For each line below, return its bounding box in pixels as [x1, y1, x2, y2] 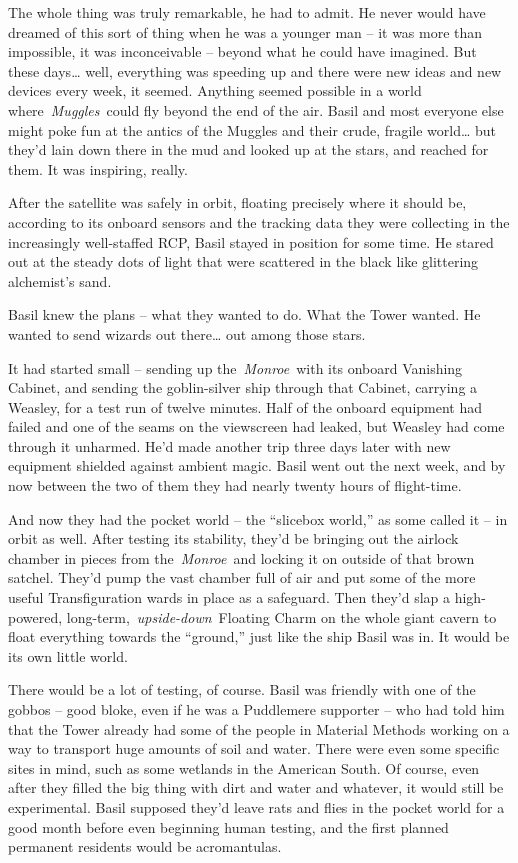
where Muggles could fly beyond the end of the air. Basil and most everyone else [8, 99, 504, 120]
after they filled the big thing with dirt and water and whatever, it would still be [8, 777, 504, 798]
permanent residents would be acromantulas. [8, 836, 282, 857]
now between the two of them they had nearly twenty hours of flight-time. [8, 475, 462, 496]
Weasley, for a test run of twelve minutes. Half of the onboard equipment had [8, 396, 483, 417]
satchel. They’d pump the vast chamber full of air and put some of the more [8, 567, 476, 588]
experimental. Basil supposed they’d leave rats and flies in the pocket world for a [8, 796, 505, 817]
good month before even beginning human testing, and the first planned [8, 816, 449, 837]
